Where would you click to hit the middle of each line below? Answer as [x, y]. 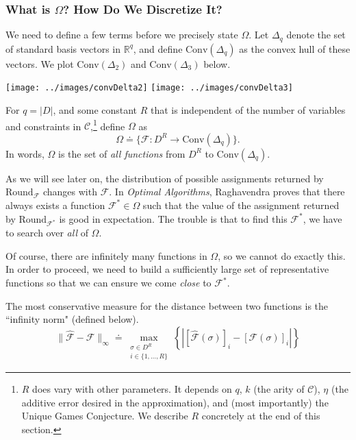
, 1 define [108, 125]
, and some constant [95, 109]
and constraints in [43, 126]
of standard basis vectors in [63, 48]
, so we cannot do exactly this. [282, 255]
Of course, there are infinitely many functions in [106, 255]
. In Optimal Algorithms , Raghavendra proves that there [227, 192]
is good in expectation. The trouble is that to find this [173, 218]
